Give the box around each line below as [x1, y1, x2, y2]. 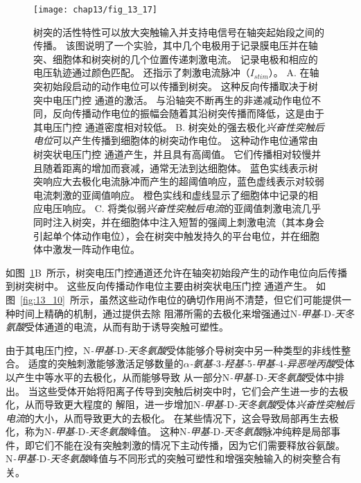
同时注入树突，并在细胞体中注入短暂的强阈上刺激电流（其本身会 [33, 214, 324, 229]
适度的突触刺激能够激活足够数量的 [28, 356, 184, 371]
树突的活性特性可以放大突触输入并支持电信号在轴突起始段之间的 [33, 24, 324, 39]
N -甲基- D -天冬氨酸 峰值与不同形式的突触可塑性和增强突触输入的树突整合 [6, 451, 332, 466]
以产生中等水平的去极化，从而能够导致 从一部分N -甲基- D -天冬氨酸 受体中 [6, 369, 335, 384]
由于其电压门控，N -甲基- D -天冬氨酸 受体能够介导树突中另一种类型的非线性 [6, 342, 342, 357]
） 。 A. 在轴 [268, 65, 319, 80]
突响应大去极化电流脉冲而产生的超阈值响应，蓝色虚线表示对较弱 [33, 174, 324, 188]
